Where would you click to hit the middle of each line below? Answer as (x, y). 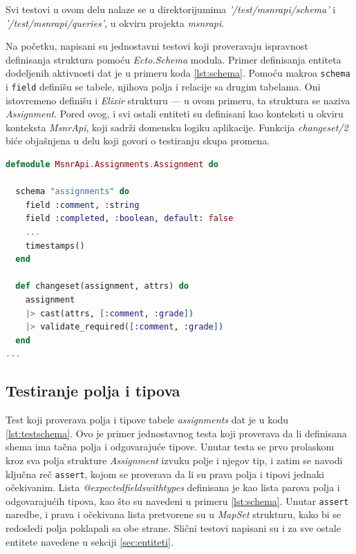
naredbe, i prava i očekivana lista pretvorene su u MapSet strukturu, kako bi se (174, 514)
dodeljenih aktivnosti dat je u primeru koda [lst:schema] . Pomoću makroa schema (178, 73)
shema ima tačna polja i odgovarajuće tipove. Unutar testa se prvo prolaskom (170, 447)
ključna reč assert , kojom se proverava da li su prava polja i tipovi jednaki (165, 474)
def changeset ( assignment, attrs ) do (102, 286)
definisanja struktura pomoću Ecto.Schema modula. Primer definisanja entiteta (174, 59)
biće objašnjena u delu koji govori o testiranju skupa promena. (138, 141)
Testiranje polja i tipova (93, 391)
